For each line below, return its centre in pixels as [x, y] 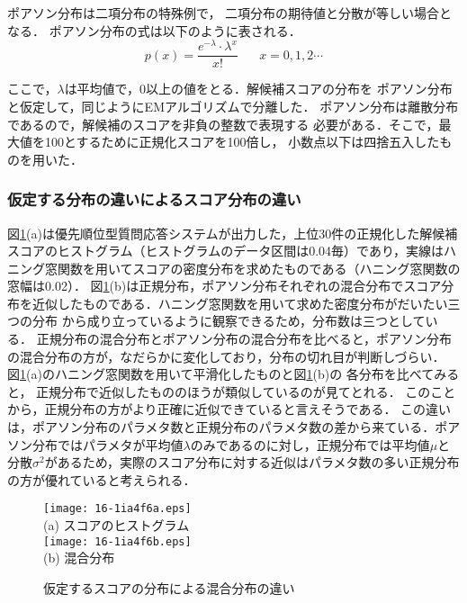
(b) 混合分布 [79, 558]
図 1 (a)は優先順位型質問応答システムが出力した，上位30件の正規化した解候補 [233, 233]
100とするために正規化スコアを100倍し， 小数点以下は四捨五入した [242, 142]
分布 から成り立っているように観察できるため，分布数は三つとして [229, 321]
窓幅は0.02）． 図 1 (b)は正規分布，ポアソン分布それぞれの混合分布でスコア [225, 286]
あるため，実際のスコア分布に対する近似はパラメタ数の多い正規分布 [258, 462]
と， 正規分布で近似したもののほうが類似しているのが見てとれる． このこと [232, 391]
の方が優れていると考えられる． [102, 479]
